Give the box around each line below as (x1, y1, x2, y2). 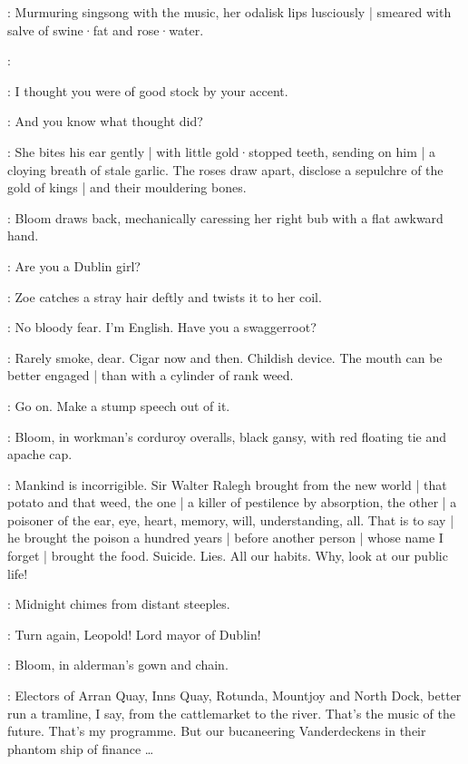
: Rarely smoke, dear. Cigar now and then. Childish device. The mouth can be (7, 348, 443, 367)
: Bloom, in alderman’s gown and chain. (7, 655, 229, 674)
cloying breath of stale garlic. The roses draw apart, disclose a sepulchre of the (7, 160, 444, 179)
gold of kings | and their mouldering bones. (7, 178, 247, 197)
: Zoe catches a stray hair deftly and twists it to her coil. (7, 287, 322, 306)
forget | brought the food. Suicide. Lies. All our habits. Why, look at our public (7, 546, 448, 565)
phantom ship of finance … (7, 739, 154, 758)
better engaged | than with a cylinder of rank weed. (7, 366, 294, 385)
